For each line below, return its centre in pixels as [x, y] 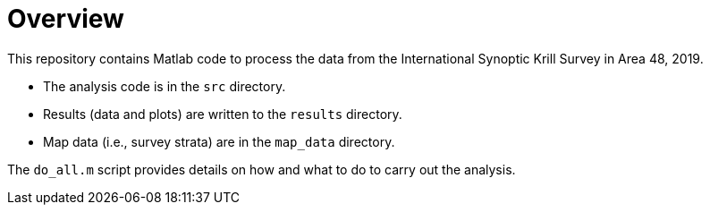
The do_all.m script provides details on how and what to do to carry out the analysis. [262, 169]
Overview [66, 19]
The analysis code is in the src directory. [165, 86]
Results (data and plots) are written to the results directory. [223, 114]
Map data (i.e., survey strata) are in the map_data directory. [219, 141]
